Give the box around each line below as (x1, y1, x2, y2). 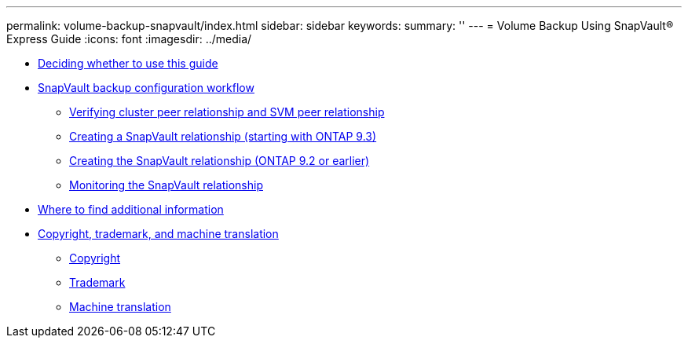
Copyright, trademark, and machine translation (38, 227, 279, 240)
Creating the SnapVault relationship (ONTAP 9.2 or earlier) (69, 154, 370, 167)
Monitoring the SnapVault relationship (69, 178, 263, 192)
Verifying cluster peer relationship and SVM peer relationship (69, 105, 385, 119)
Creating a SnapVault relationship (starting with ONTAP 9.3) (69, 130, 377, 143)
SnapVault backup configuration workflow (38, 81, 254, 94)
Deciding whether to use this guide (38, 57, 218, 70)
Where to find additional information (38, 203, 224, 216)
